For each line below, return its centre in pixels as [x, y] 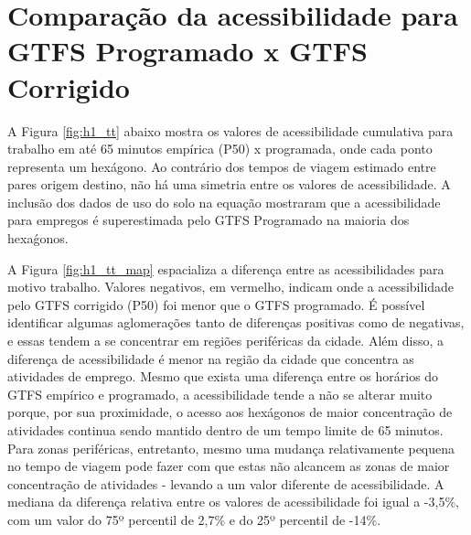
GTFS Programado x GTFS [187, 51]
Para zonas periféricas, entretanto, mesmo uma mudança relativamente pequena [231, 448]
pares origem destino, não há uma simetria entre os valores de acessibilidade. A [229, 184]
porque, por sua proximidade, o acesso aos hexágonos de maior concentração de [230, 412]
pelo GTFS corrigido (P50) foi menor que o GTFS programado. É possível [216, 304]
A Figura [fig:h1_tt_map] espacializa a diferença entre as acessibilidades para [226, 268]
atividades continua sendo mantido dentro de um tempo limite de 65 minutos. [225, 430]
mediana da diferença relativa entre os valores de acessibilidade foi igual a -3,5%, [233, 502]
